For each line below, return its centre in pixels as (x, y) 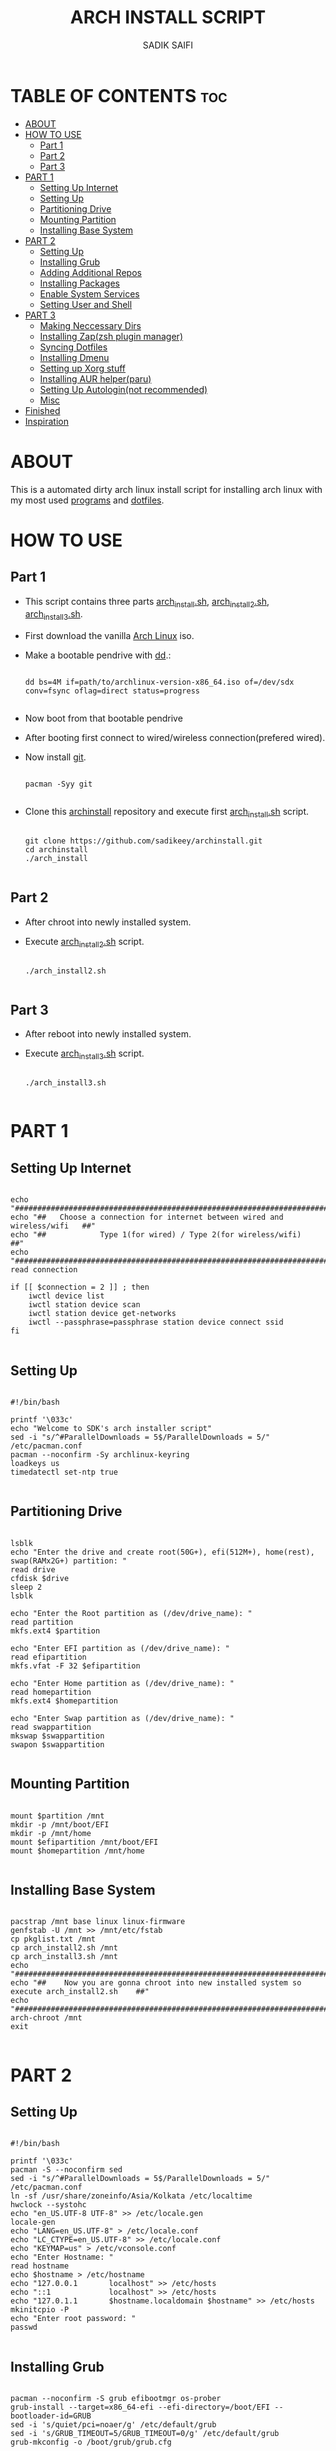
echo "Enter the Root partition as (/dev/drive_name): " (131, 1613)
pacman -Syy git (58, 784)
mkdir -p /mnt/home (51, 1833)
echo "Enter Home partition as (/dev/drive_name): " (122, 1683)
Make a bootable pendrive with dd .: (98, 655)
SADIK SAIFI (168, 45)
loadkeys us (35, 1464)
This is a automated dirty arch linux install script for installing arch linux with (166, 489)
